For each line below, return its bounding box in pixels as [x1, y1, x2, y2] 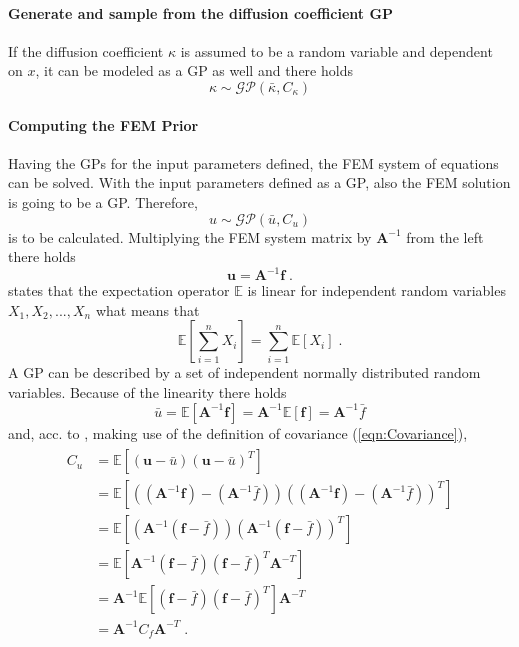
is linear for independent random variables [247, 280, 506, 301]
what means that [95, 299, 200, 320]
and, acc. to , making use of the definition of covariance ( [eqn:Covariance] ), [8, 422, 468, 443]
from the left [406, 226, 484, 247]
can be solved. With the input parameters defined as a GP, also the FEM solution [8, 172, 511, 193]
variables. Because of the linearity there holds [8, 382, 287, 403]
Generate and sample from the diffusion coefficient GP [8, 2, 394, 23]
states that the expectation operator [8, 280, 230, 301]
